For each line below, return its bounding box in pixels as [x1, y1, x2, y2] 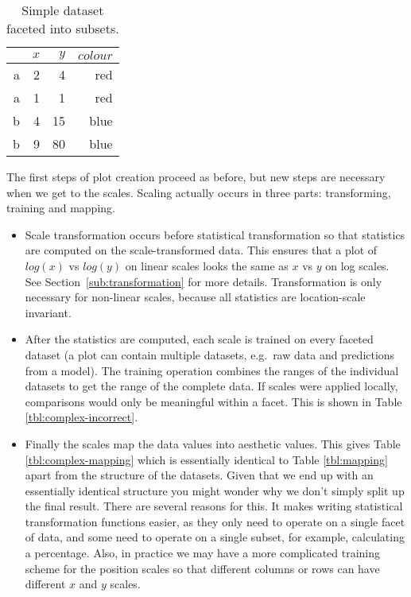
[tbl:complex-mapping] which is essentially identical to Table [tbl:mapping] [25, 451, 388, 467]
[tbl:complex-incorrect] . [25, 409, 138, 425]
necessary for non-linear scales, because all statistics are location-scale [25, 289, 366, 305]
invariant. [25, 304, 72, 320]
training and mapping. [6, 200, 115, 216]
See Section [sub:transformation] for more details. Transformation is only [25, 273, 382, 289]
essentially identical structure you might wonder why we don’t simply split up [25, 482, 405, 498]
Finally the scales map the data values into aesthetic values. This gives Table [25, 435, 401, 452]
